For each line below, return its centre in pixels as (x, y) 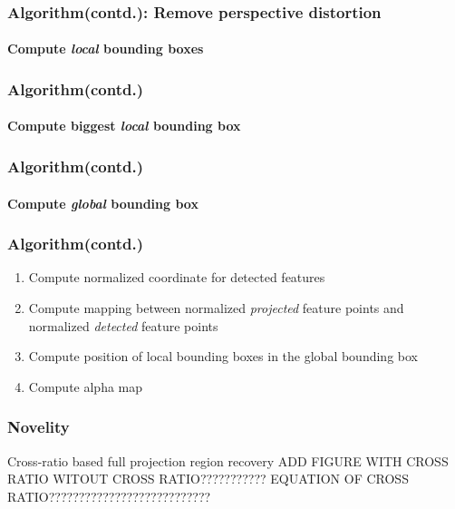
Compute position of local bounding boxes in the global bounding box (223, 356)
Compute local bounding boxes (106, 49)
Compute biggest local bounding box (124, 126)
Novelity (39, 427)
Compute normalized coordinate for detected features (177, 277)
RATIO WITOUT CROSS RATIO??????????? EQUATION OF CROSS (208, 479)
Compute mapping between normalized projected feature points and (216, 307)
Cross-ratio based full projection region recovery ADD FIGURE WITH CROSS (228, 460)
